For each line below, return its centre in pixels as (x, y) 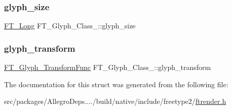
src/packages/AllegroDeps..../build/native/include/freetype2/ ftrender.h (115, 101)
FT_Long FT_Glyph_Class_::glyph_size (70, 26)
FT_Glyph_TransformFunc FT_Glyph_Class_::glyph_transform (108, 67)
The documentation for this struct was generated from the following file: (116, 84)
